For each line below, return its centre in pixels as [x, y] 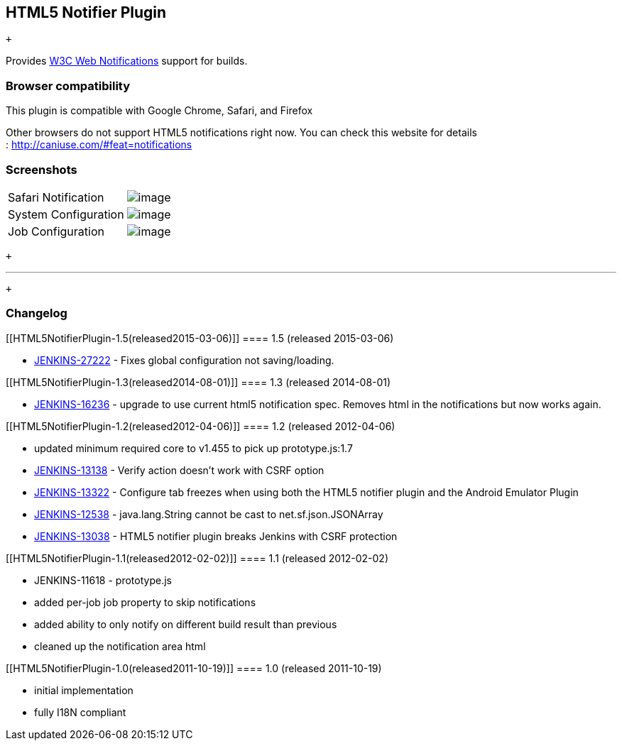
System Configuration [66, 214]
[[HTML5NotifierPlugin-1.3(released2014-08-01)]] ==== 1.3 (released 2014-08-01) [198, 382]
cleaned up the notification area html [120, 646]
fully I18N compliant [80, 712]
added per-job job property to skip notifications [145, 602]
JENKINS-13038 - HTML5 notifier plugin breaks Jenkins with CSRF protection [216, 536]
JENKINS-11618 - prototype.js [103, 580]
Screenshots [42, 169]
